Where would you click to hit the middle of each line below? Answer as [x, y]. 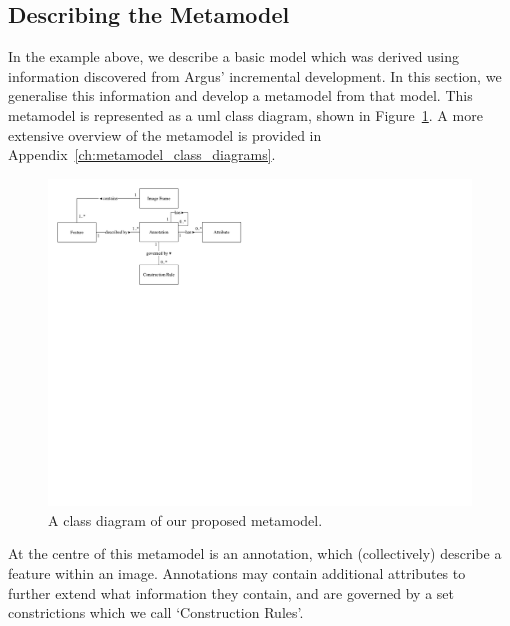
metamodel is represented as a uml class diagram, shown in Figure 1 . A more [245, 114]
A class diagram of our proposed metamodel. [185, 519]
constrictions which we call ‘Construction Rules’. [156, 612]
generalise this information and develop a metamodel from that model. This [240, 95]
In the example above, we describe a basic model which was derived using [234, 56]
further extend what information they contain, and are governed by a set [231, 592]
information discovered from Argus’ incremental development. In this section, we [255, 75]
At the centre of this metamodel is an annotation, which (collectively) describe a [255, 553]
